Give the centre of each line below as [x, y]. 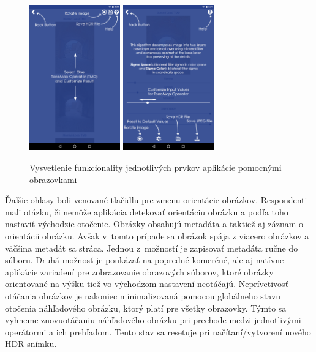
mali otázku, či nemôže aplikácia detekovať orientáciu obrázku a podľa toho [147, 212]
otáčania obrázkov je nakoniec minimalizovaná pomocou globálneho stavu [143, 295]
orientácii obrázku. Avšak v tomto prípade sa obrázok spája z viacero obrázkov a [157, 235]
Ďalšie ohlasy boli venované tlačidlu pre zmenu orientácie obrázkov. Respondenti [156, 200]
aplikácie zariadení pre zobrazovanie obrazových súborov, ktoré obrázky [139, 271]
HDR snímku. [31, 344]
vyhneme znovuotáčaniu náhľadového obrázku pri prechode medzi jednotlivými [153, 320]
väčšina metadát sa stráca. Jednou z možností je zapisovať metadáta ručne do [152, 248]
